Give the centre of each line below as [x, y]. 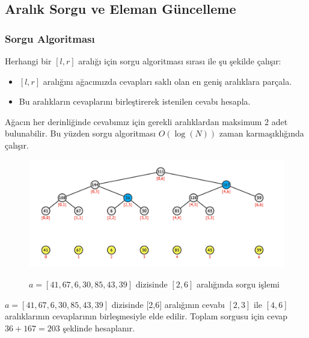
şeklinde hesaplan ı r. [99, 327]
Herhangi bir [28, 61]
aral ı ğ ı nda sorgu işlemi [238, 284]
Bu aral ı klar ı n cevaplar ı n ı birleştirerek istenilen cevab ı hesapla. [135, 101]
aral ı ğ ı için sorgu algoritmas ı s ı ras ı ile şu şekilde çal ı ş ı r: [180, 61]
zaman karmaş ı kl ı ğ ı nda [262, 133]
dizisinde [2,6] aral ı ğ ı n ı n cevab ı [168, 304]
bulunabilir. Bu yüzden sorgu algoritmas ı [80, 133]
